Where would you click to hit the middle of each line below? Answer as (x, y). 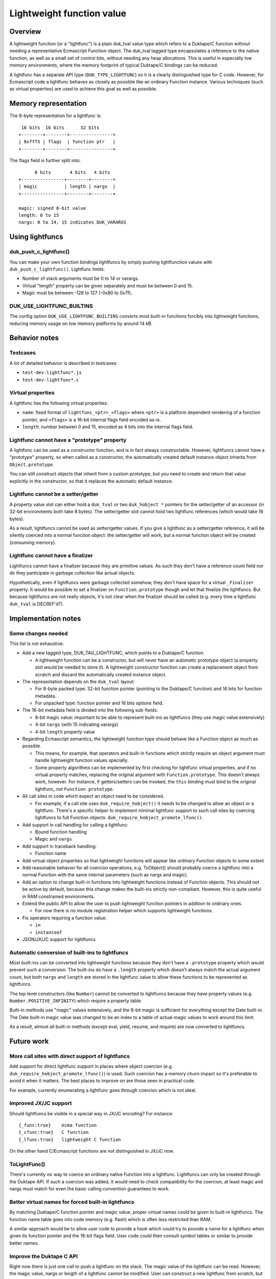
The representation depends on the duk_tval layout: (78, 681)
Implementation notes (45, 618)
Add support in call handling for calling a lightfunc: (75, 825)
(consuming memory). (33, 542)
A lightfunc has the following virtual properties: (59, 403)
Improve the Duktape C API (44, 1256)
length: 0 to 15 (39, 215)
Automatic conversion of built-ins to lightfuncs (69, 953)
